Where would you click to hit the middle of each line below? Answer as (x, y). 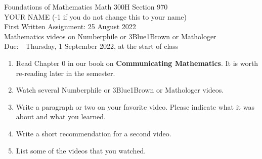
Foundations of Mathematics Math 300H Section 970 (86, 7)
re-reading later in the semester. (65, 73)
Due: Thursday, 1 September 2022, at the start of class (91, 46)
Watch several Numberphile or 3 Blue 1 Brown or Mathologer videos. (120, 90)
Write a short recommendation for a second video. (94, 133)
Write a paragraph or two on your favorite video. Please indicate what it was (135, 106)
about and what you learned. (61, 116)
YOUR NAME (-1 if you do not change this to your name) (96, 16)
